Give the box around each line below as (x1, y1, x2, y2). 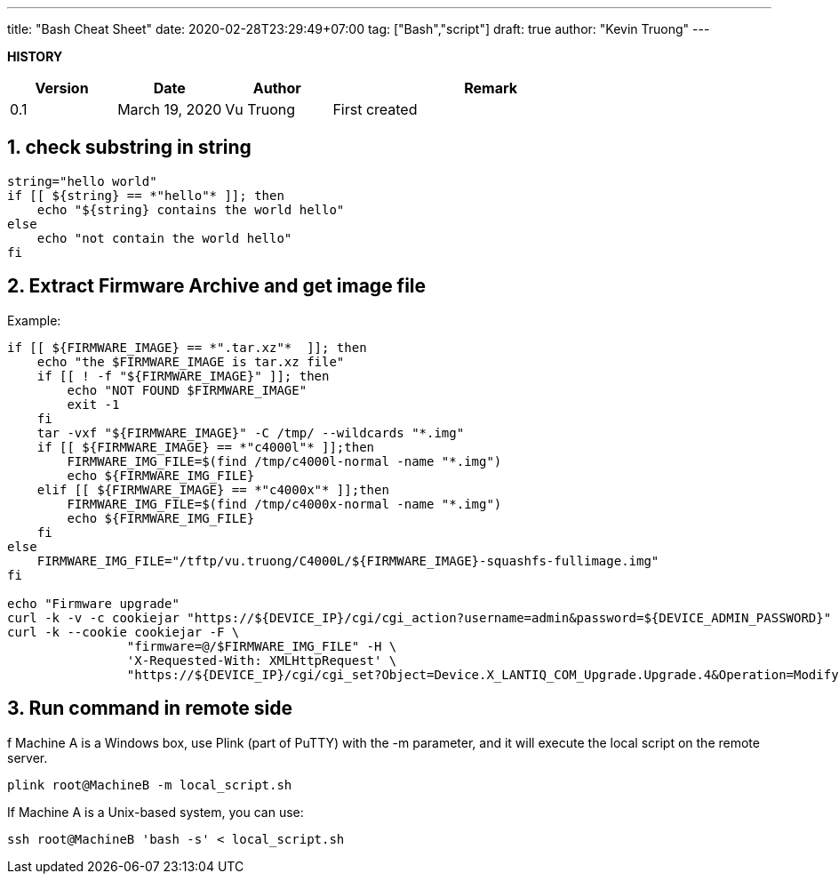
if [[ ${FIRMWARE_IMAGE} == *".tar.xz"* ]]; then (7, 340, 367, 355)
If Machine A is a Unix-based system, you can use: (7, 804, 304, 820)
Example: (7, 312, 61, 328)
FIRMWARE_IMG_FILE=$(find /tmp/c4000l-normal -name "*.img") (67, 453, 502, 469)
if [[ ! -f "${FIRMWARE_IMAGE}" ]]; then (36, 368, 330, 383)
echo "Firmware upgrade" (7, 596, 180, 611)
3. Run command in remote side (7, 697, 292, 720)
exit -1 (67, 396, 120, 412)
